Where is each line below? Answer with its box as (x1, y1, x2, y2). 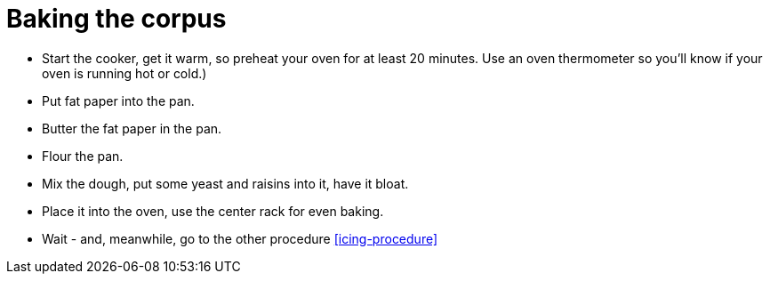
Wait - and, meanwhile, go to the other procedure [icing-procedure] (42, 230, 438, 246)
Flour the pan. (42, 148, 124, 164)
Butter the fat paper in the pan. (42, 120, 222, 136)
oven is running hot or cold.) (42, 65, 207, 81)
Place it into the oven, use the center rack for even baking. (42, 203, 384, 219)
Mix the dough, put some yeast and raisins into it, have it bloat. (42, 175, 409, 191)
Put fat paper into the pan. (42, 92, 195, 108)
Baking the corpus (6, 4, 227, 34)
